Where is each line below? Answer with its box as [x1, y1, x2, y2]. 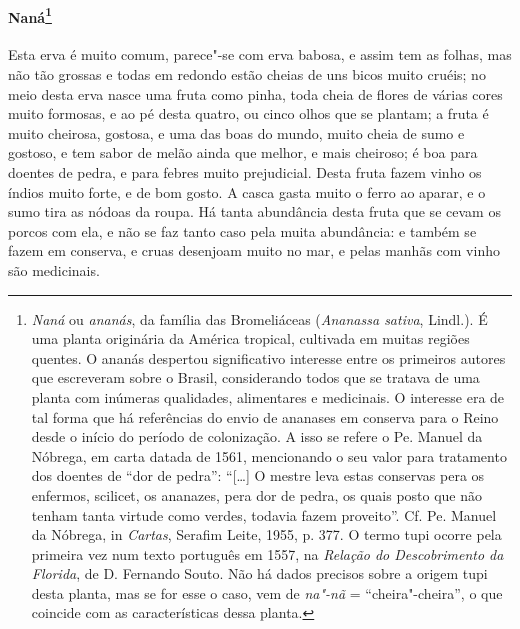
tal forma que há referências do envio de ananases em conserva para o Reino [31, 406, 499, 427]
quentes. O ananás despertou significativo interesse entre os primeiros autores [31, 347, 506, 368]
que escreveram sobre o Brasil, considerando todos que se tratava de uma [31, 367, 480, 388]
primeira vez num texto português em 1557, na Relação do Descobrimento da [31, 543, 504, 564]
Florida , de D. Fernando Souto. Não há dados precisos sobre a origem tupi [31, 563, 488, 584]
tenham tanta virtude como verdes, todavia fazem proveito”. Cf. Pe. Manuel [31, 504, 497, 525]
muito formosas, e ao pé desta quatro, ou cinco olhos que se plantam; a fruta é [8, 103, 489, 124]
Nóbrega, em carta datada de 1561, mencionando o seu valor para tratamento [31, 445, 507, 466]
